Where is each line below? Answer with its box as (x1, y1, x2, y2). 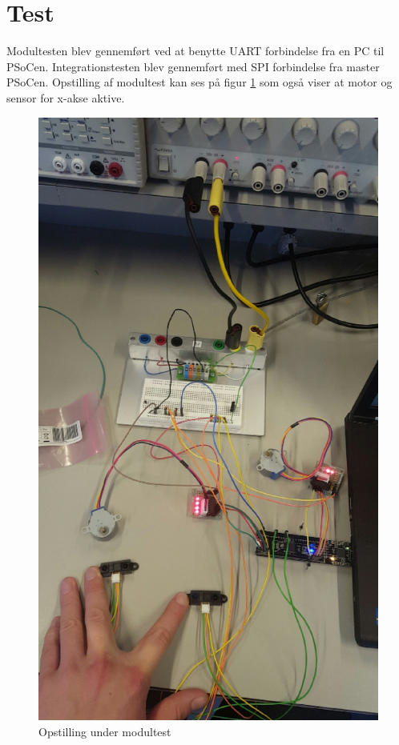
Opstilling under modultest (38, 723, 171, 739)
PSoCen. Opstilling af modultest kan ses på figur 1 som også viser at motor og (6, 74, 393, 90)
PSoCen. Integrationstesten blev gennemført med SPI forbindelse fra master (6, 58, 380, 74)
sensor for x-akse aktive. (6, 89, 125, 106)
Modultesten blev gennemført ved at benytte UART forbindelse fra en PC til (6, 42, 385, 59)
